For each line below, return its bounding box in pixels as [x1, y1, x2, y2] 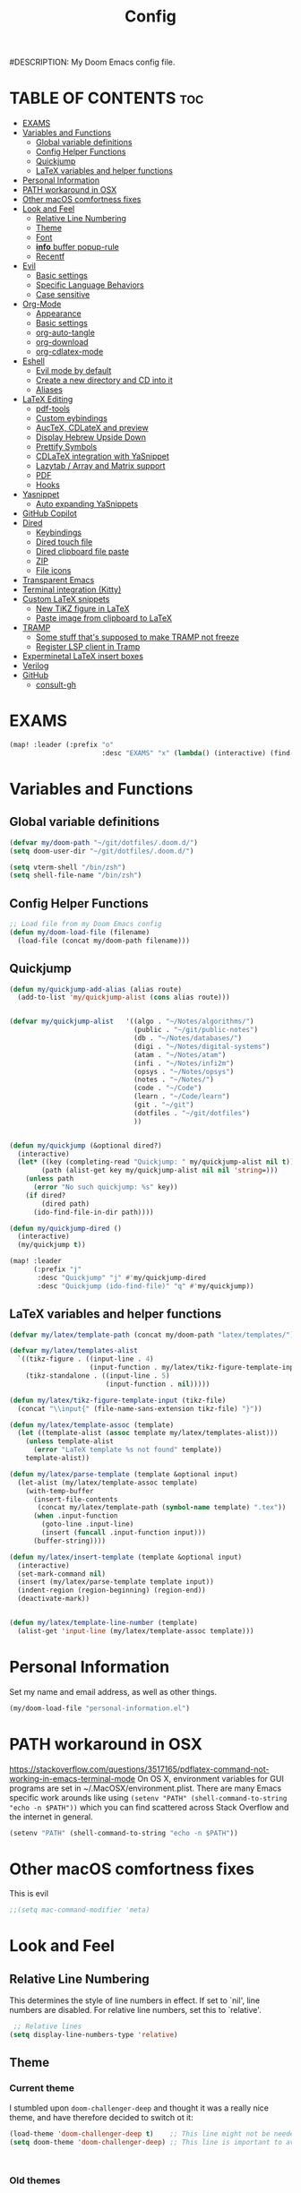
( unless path [25, 1174, 74, 1183]
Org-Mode [21, 298, 62, 310]
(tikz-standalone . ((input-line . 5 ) [25, 1372, 170, 1380]
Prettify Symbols [35, 442, 98, 452]
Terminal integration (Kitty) [21, 584, 122, 595]
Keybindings [35, 527, 82, 538]
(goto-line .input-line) [41, 1520, 134, 1529]
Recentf [35, 251, 65, 262]
